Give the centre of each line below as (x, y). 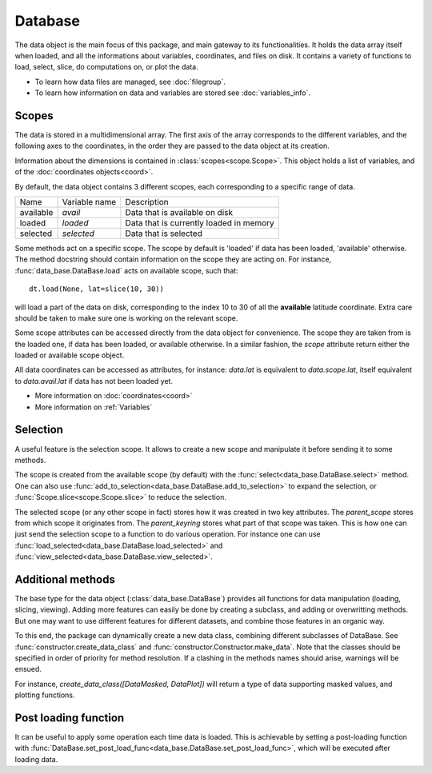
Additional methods (65, 579)
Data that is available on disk (179, 212)
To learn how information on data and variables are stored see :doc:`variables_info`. (173, 93)
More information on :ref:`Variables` (94, 407)
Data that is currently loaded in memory (200, 222)
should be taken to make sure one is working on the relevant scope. (126, 318)
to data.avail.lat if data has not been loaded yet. (94, 381)
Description (147, 201)
